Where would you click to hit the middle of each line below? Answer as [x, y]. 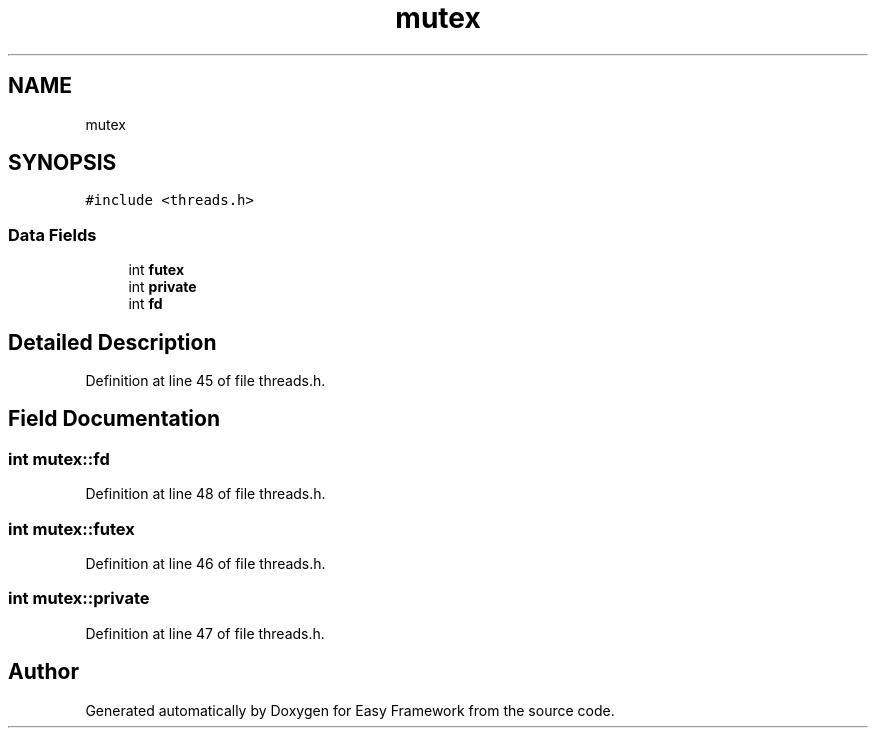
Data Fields [52, 234]
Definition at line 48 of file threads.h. [205, 494]
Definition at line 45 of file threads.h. [205, 381]
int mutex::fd [59, 458]
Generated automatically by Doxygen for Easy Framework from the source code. [350, 710]
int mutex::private [79, 598]
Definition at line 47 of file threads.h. [205, 633]
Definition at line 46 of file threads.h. [205, 563]
